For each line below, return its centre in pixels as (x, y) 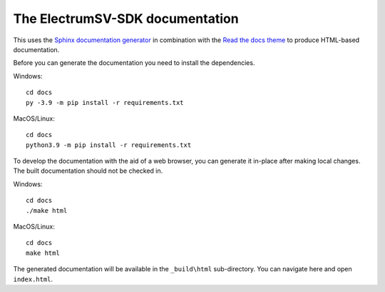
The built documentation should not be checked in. (88, 171)
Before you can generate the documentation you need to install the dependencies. (134, 63)
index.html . (33, 279)
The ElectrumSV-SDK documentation (126, 19)
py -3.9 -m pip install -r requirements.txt (105, 102)
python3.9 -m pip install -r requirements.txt (109, 145)
